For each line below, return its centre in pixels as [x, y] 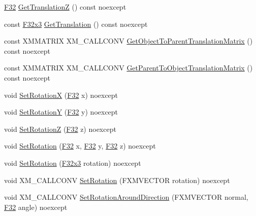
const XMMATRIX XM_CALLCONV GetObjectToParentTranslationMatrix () [129, 41]
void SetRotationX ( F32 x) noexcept [61, 95]
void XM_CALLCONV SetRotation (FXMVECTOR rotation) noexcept [117, 180]
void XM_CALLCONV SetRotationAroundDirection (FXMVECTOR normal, [126, 197]
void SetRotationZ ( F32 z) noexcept [60, 129]
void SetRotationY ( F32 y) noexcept [61, 112]
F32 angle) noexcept [36, 207]
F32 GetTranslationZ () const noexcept [65, 7]
